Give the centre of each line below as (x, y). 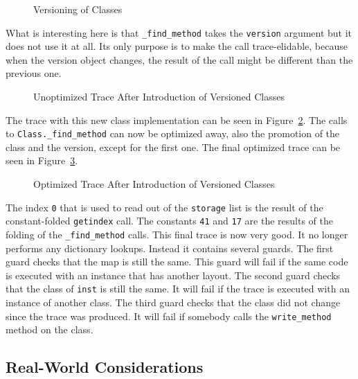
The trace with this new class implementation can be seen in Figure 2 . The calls (177, 120)
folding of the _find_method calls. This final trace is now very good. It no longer (177, 234)
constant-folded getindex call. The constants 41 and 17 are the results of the (169, 221)
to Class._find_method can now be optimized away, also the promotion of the (173, 133)
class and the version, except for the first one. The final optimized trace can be (173, 147)
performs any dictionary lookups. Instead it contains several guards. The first (170, 248)
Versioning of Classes (78, 9)
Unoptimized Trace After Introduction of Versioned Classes (159, 97)
